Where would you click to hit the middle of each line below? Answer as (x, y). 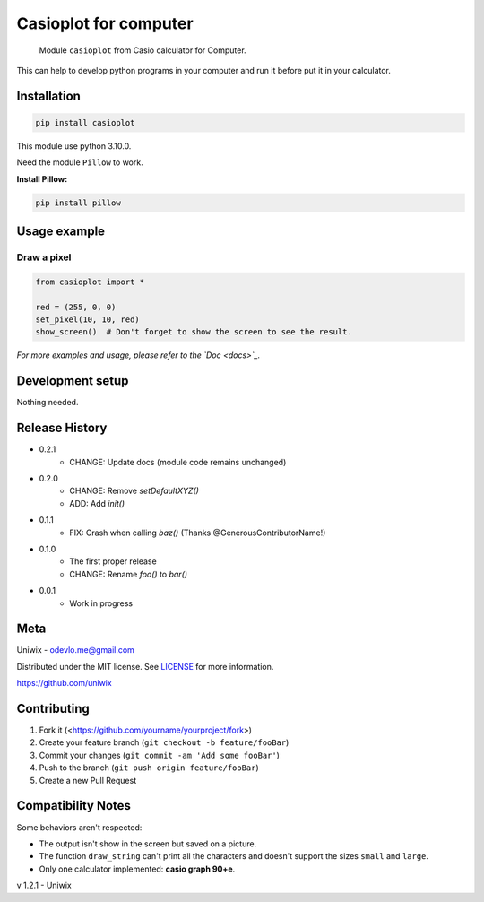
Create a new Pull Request (88, 780)
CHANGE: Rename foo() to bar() (129, 574)
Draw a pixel (44, 257)
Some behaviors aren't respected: (79, 827)
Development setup (73, 381)
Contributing (53, 709)
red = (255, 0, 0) (76, 307)
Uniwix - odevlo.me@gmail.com (75, 650)
